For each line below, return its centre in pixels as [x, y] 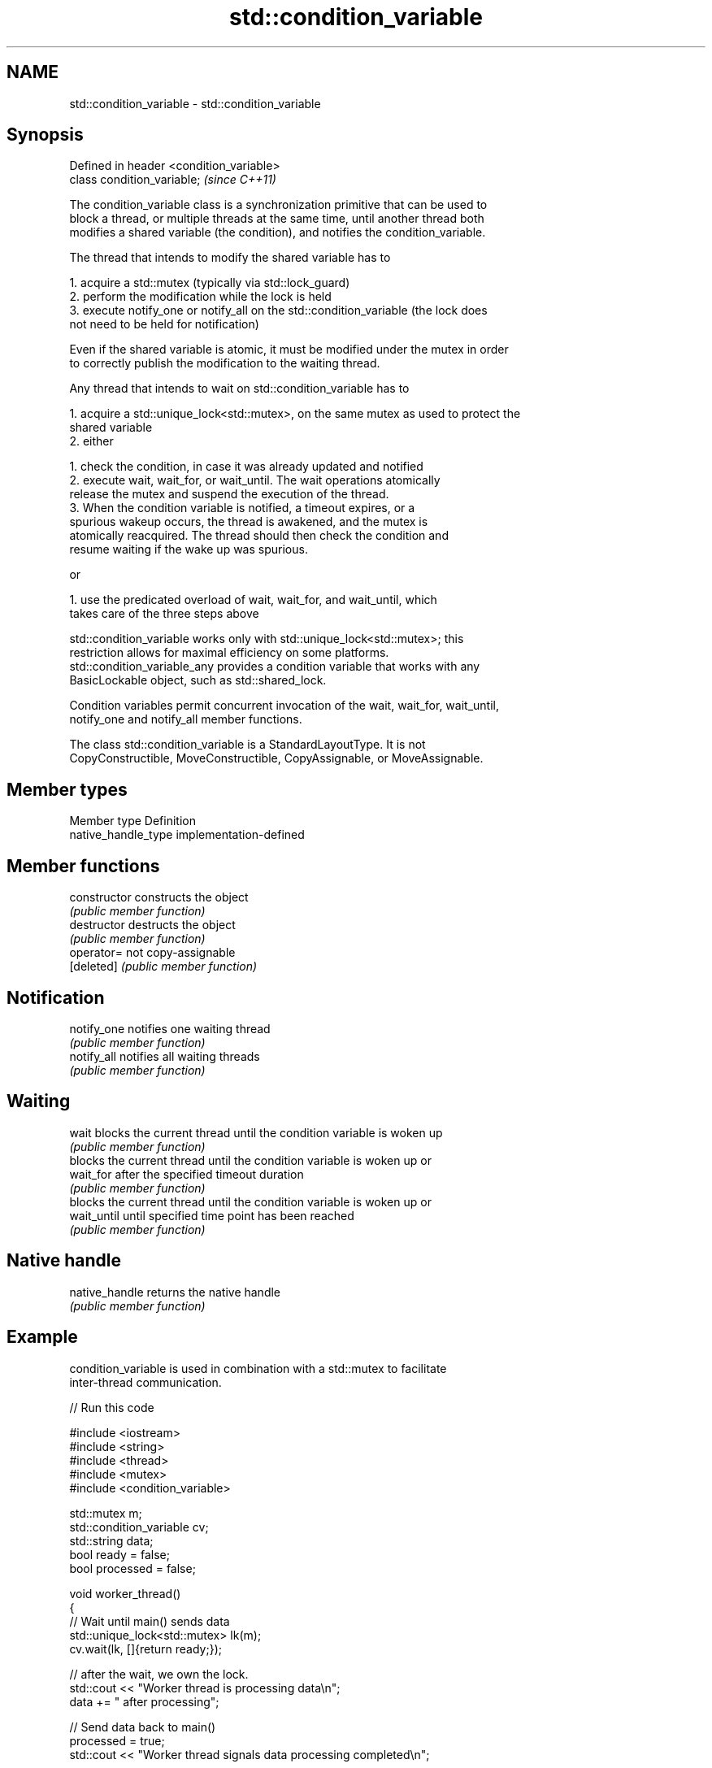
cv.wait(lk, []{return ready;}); [146, 1649]
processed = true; [117, 1740]
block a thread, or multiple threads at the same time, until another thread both [277, 219]
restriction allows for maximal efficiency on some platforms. [229, 653]
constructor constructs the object [159, 897]
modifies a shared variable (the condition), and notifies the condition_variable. [278, 232]
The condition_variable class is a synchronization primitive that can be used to [278, 205]
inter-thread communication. [145, 1382]
